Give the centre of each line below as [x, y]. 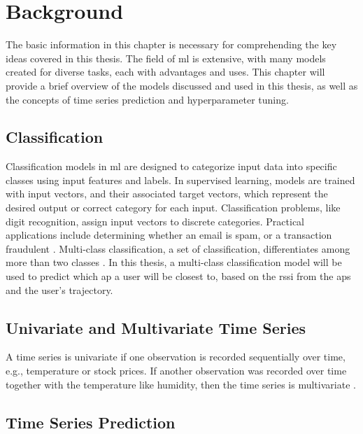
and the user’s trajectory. [59, 289]
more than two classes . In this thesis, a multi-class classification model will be [174, 262]
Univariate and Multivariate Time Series [156, 327]
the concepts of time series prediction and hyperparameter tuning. [147, 99]
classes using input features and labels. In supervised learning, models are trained [180, 180]
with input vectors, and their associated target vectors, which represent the [167, 194]
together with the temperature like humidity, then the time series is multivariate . [181, 384]
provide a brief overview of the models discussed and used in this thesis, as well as [182, 85]
